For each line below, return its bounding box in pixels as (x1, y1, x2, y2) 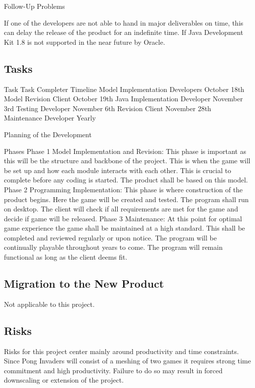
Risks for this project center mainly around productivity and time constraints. (4, 346, 239, 356)
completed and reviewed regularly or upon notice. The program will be (4, 232, 217, 242)
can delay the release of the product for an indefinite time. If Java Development (4, 27, 243, 37)
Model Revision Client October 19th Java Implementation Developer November (4, 93, 243, 104)
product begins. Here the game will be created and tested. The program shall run (4, 194, 249, 204)
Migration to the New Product (4, 276, 164, 291)
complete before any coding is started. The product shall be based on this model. (4, 175, 248, 185)
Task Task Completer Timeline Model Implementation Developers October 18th (4, 84, 245, 94)
